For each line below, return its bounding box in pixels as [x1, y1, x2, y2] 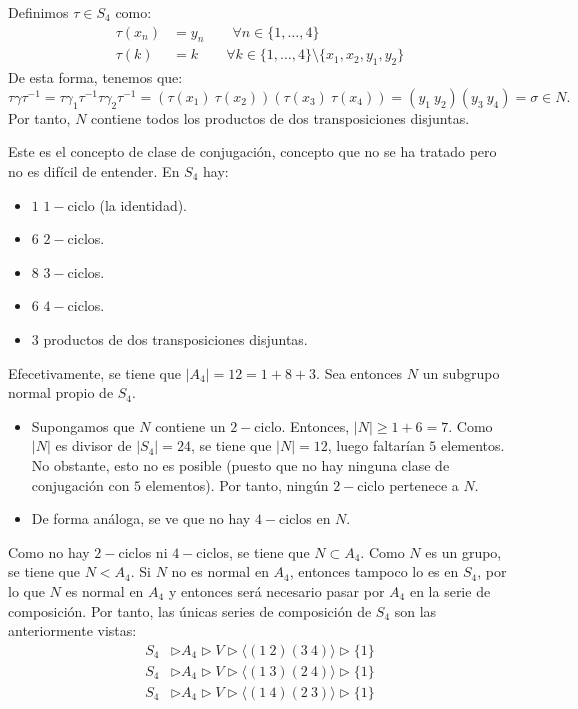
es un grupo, [425, 541, 502, 562]
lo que [8, 580, 45, 601]
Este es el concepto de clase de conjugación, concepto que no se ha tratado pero [8, 141, 497, 162]
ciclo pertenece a [357, 474, 459, 495]
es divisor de [55, 435, 132, 456]
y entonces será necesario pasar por [168, 580, 385, 601]
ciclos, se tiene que [196, 541, 310, 562]
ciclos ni [118, 541, 168, 562]
